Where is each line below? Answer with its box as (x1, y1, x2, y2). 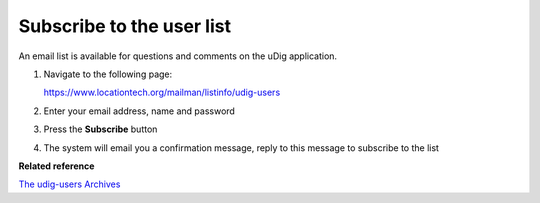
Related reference (18, 160, 95, 172)
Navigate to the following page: (43, 68, 173, 80)
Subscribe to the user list (18, 15, 232, 37)
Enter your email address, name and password (43, 105, 235, 117)
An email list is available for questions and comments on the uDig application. (18, 50, 338, 62)
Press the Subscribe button (43, 123, 158, 135)
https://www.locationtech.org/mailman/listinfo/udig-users (43, 86, 281, 99)
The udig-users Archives (18, 178, 121, 190)
